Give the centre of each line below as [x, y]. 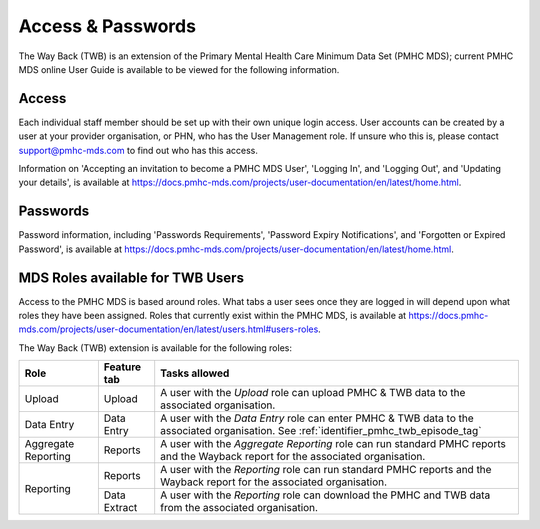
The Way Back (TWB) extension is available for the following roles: [155, 347]
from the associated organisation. [239, 508]
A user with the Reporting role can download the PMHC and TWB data [325, 495]
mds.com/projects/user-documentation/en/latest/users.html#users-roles [168, 329]
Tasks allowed [195, 373]
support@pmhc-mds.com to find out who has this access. [138, 150]
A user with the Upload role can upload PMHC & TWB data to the [313, 393]
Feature [122, 367]
